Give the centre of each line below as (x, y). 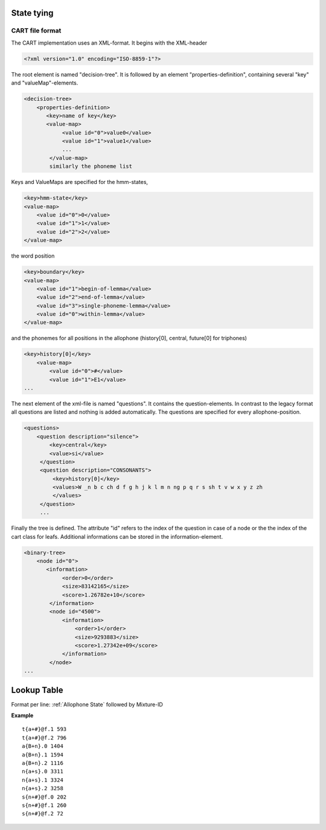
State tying (32, 13)
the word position (33, 256)
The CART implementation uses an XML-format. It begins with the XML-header (109, 43)
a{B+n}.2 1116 (43, 763)
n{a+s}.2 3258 (43, 788)
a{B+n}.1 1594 (43, 755)
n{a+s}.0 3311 (43, 771)
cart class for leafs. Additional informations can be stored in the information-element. (117, 536)
